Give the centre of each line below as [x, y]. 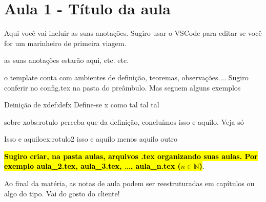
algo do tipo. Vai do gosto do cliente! [62, 193]
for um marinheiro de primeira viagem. [65, 43]
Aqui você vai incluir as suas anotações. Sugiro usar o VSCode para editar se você [133, 33]
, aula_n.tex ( [156, 166]
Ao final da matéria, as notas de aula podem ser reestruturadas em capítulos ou [129, 183]
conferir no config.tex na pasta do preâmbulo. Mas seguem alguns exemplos [122, 87]
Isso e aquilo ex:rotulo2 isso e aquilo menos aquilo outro [91, 139]
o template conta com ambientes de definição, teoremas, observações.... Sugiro [126, 77]
